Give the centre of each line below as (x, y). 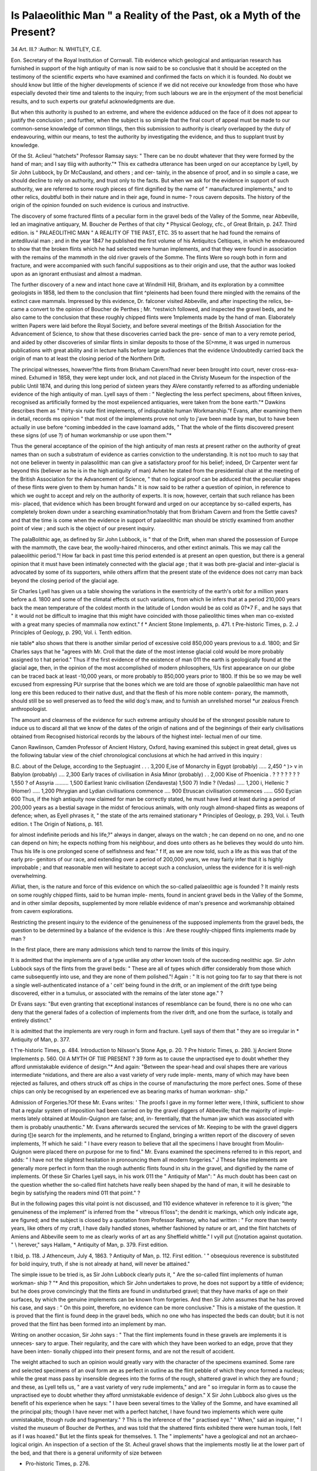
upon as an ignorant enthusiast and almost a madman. (76, 274)
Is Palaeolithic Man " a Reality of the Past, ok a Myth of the (156, 15)
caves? (289, 512)
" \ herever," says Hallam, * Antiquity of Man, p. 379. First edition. (90, 1245)
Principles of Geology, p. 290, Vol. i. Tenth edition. (71, 632)
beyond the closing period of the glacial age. (65, 580)
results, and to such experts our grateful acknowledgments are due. (93, 101)
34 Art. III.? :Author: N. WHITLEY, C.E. (56, 49)
